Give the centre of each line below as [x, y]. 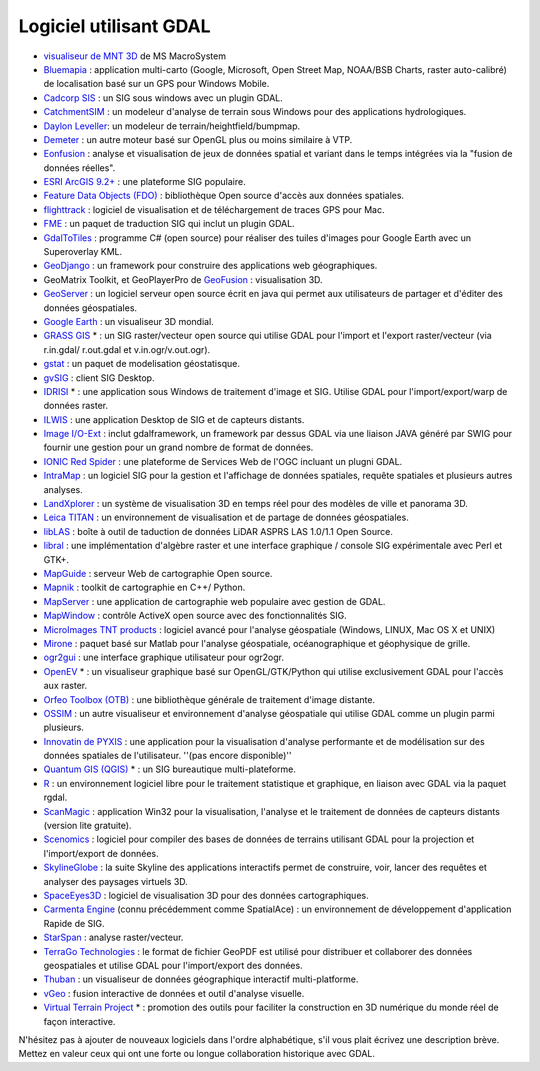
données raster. [76, 406]
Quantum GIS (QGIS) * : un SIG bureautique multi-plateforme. [170, 769]
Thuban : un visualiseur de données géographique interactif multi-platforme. [201, 979]
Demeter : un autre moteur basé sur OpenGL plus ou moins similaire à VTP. [198, 139]
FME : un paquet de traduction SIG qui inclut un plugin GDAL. [169, 224]
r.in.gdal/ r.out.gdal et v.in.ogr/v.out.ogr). [127, 349]
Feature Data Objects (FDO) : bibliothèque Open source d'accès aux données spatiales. [224, 196]
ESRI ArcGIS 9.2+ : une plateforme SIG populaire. [144, 182]
